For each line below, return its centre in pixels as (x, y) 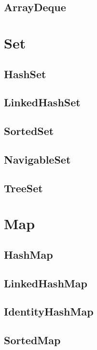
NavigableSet (37, 159)
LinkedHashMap (46, 283)
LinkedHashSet (42, 102)
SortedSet (29, 131)
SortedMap (32, 340)
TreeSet (23, 188)
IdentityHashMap (49, 311)
